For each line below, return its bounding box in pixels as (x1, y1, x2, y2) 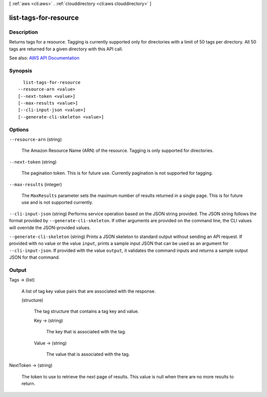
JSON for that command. (9, 254, 60, 260)
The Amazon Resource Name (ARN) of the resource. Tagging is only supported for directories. (21, 148, 214, 154)
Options (9, 126, 29, 133)
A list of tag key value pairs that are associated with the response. (21, 288, 156, 294)
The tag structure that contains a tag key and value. (34, 309, 139, 315)
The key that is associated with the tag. (46, 329, 126, 335)
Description (9, 29, 38, 36)
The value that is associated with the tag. (46, 351, 130, 357)
